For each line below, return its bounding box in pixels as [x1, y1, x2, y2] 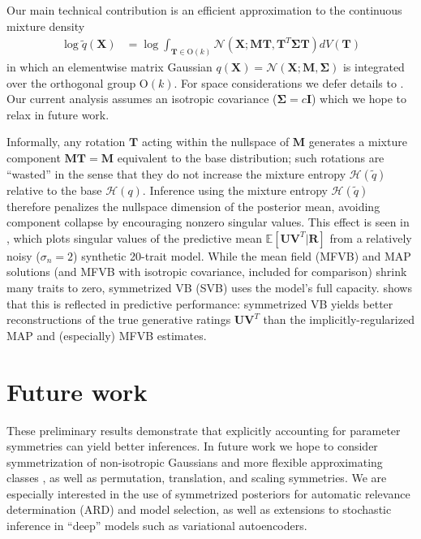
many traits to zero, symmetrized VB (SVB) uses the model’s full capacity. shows [6, 279, 412, 296]
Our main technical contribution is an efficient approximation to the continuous [6, 2, 402, 18]
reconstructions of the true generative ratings [6, 311, 231, 328]
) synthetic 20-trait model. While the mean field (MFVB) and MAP [73, 247, 411, 264]
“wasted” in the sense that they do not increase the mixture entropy [6, 165, 346, 182]
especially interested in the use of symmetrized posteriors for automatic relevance [6, 485, 410, 502]
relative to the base [6, 181, 102, 198]
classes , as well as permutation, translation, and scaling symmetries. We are [6, 469, 387, 486]
